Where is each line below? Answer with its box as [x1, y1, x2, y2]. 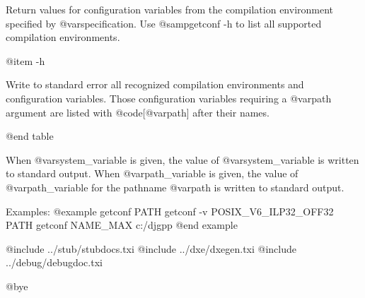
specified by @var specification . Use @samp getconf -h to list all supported [6, 16, 322, 30]
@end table [6, 129, 54, 143]
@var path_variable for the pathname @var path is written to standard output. [6, 179, 344, 194]
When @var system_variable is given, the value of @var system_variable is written [6, 152, 359, 167]
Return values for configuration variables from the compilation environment [6, 2, 334, 16]
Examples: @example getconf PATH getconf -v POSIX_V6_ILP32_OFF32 [6, 203, 334, 218]
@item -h [6, 53, 45, 68]
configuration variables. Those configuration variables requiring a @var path [6, 90, 332, 105]
